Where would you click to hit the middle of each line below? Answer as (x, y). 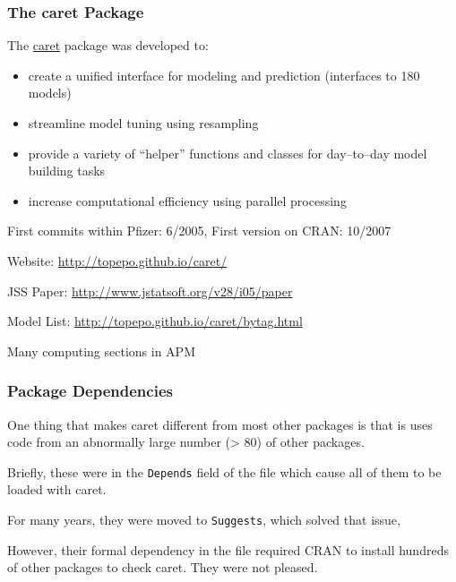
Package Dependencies (90, 391)
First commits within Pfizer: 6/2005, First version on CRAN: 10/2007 (199, 231)
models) (50, 93)
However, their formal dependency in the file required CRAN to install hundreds (228, 549)
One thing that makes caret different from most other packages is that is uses (220, 424)
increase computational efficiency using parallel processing (187, 200)
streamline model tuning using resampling (143, 123)
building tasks (67, 171)
